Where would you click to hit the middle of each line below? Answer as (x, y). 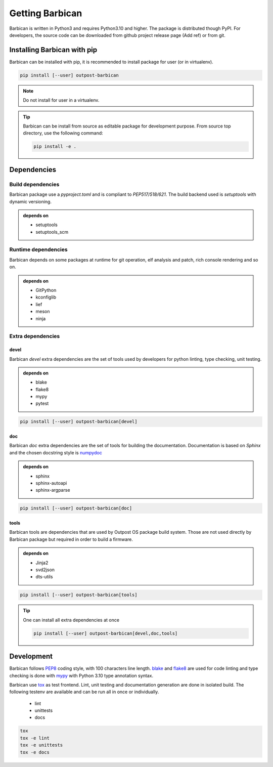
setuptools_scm (52, 232)
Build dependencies (34, 184)
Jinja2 (42, 563)
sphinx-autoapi (51, 483)
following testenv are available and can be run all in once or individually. (84, 692)
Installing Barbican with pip (53, 50)
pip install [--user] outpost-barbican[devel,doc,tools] (106, 633)
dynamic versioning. (30, 201)
